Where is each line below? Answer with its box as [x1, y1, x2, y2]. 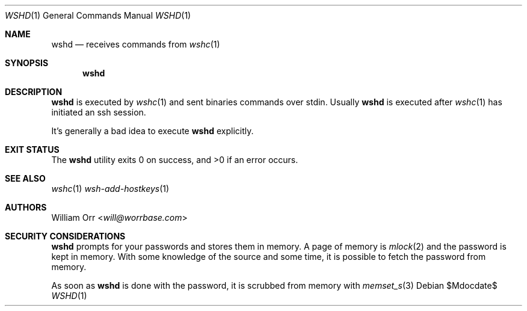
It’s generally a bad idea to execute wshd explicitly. [51, 126, 254, 136]
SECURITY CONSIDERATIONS [5, 231, 126, 241]
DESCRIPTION [5, 87, 63, 97]
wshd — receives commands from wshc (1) [51, 39, 220, 49]
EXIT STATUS [5, 144, 60, 155]
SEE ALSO [5, 173, 46, 183]
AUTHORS [5, 202, 47, 212]
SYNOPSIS [5, 58, 49, 68]
